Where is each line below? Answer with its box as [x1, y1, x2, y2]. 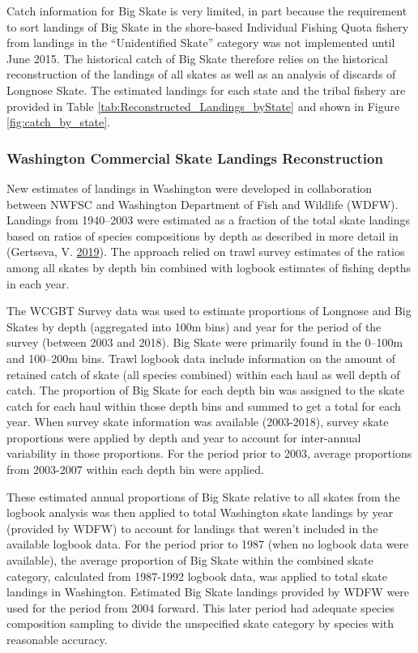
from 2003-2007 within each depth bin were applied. [6, 461, 264, 478]
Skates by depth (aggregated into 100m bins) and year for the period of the [6, 318, 382, 335]
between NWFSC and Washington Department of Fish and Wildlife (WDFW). [6, 195, 399, 212]
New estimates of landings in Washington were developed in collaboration [6, 179, 373, 196]
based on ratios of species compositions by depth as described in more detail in [6, 227, 399, 244]
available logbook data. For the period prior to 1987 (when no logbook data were [6, 536, 409, 553]
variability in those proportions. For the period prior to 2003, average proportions [6, 445, 412, 462]
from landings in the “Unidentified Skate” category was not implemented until [6, 34, 395, 51]
